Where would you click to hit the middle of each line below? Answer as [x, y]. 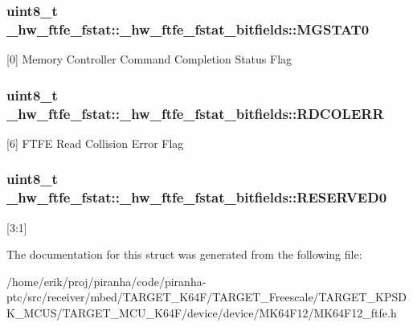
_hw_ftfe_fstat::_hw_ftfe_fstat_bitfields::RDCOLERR [195, 113]
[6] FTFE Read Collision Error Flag [95, 143]
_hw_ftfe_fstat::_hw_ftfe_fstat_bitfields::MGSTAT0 [188, 29]
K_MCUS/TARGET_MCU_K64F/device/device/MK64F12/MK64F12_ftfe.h [202, 312]
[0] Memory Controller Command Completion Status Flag [149, 59]
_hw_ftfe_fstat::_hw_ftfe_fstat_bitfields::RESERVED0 [197, 197]
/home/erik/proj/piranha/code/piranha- [106, 281]
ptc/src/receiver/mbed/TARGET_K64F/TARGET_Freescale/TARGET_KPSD [206, 297]
